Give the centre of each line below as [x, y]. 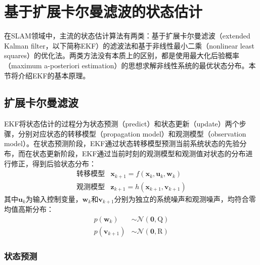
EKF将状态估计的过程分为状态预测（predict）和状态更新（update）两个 [122, 124]
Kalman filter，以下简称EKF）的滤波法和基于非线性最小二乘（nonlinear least [129, 45]
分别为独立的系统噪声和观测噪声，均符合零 [185, 198]
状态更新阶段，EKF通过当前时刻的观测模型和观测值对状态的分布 [139, 153]
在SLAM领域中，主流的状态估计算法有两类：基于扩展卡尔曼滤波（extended [127, 36]
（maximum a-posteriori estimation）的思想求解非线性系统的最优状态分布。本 [130, 65]
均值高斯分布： [29, 209]
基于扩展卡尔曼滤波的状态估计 [103, 11]
